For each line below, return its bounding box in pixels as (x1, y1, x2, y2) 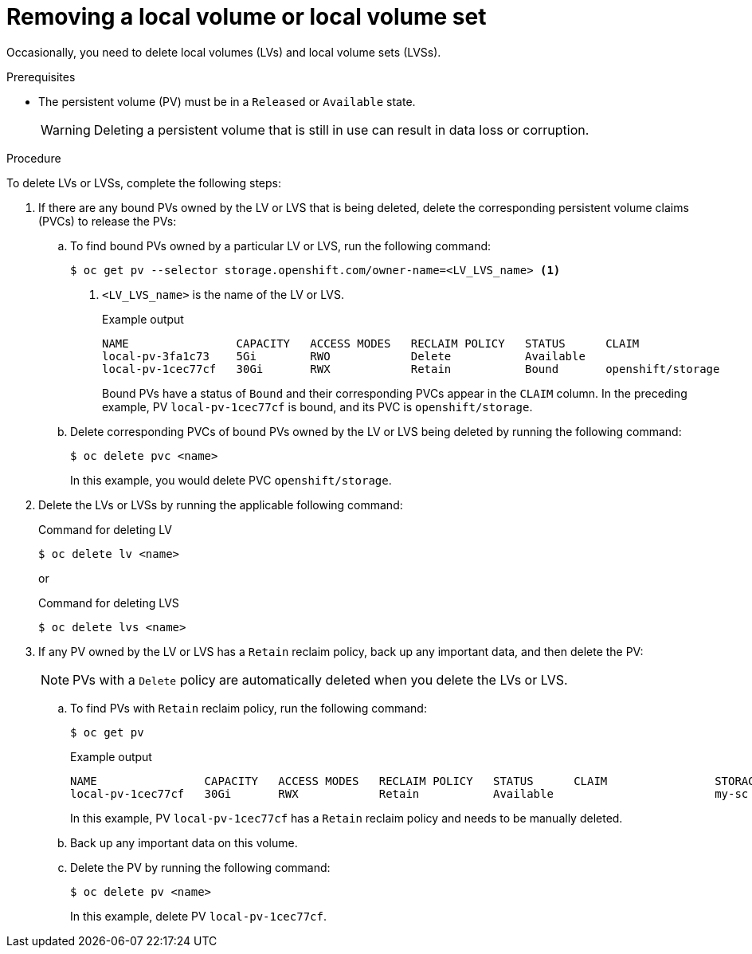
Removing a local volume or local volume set (6, 3, 487, 30)
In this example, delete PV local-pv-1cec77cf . (70, 909, 327, 923)
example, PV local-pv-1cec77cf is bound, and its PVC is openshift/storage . (102, 399, 533, 414)
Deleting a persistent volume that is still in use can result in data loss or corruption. (93, 121, 589, 138)
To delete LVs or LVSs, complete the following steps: (6, 175, 281, 190)
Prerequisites (6, 69, 76, 84)
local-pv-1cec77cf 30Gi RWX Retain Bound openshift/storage (102, 362, 720, 375)
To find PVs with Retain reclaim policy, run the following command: (70, 701, 427, 715)
